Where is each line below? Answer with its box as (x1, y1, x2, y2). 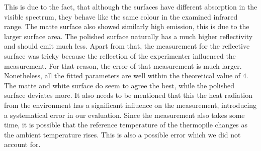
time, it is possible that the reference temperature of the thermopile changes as (4, 119, 247, 130)
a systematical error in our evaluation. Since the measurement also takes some (4, 109, 245, 120)
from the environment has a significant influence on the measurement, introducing (4, 99, 257, 110)
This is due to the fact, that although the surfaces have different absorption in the (4, 2, 257, 12)
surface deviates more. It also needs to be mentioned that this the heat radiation (4, 90, 252, 100)
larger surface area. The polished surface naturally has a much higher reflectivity (4, 31, 253, 41)
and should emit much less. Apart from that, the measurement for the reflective (4, 41, 250, 51)
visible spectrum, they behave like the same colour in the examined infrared (4, 11, 238, 22)
